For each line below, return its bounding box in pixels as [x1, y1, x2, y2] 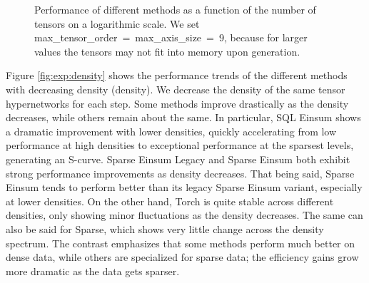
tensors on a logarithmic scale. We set [34, 16, 200, 31]
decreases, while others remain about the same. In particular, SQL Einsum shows [6, 110, 361, 125]
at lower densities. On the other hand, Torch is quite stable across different [6, 193, 334, 208]
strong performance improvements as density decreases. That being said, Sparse [6, 165, 355, 180]
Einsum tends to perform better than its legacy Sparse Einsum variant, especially [6, 180, 363, 195]
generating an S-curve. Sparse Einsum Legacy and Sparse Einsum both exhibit [6, 151, 350, 166]
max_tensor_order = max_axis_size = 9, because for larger [34, 30, 308, 45]
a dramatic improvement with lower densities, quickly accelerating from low [6, 123, 337, 138]
